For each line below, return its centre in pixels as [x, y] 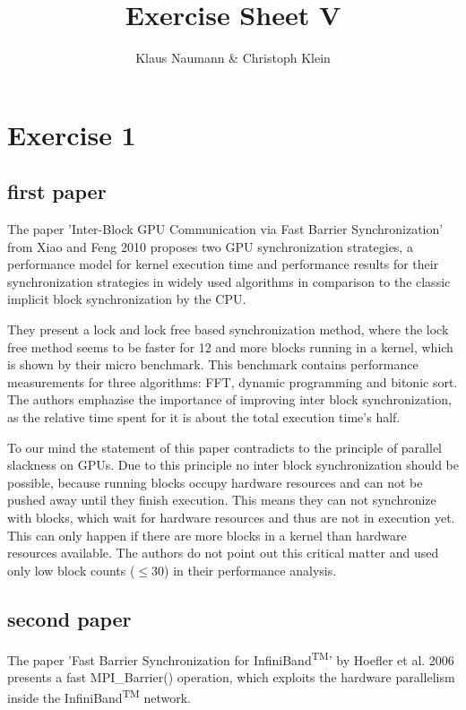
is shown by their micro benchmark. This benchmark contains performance [213, 364]
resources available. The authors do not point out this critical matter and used [223, 553]
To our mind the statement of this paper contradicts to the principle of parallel [225, 447]
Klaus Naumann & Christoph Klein [233, 58]
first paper [57, 191]
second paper [69, 618]
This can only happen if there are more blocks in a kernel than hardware [207, 535]
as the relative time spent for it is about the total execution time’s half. [204, 417]
